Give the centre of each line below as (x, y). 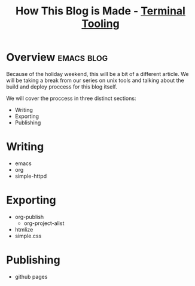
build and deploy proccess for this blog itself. (62, 86)
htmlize (24, 229)
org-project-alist (44, 223)
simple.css (28, 236)
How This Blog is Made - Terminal (100, 11)
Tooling (100, 24)
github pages (31, 276)
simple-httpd (31, 176)
